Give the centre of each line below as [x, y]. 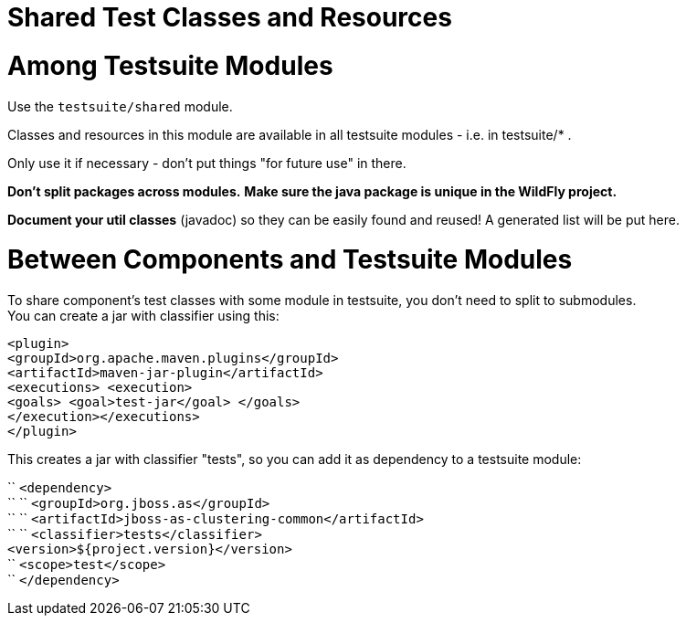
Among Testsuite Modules [170, 65]
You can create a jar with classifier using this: [143, 316]
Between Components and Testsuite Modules [290, 260]
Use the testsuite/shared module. [120, 106]
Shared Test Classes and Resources [230, 17]
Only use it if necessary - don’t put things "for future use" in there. [207, 163]
